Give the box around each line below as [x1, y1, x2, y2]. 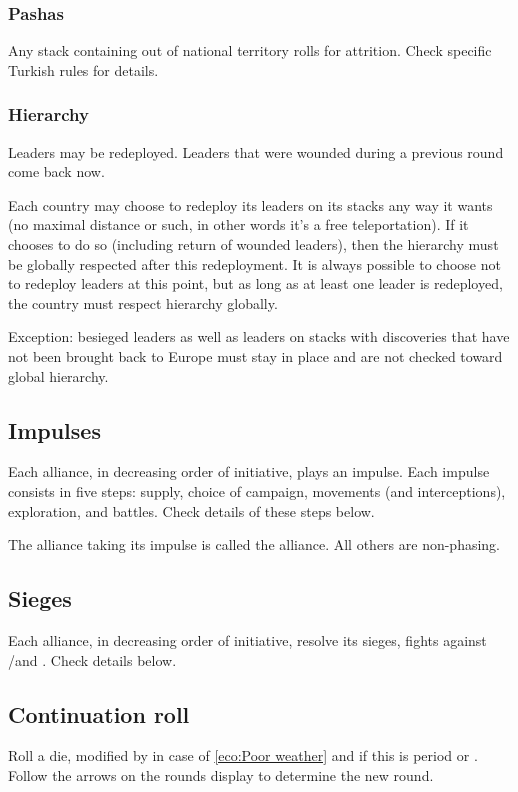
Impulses [8, 414, 101, 445]
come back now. [8, 161, 105, 182]
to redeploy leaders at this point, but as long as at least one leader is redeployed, [8, 273, 503, 294]
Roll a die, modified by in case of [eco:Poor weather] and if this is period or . [8, 745, 478, 766]
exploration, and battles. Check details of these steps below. [8, 500, 375, 521]
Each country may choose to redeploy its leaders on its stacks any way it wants [8, 194, 493, 215]
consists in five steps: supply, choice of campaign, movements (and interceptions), [8, 480, 506, 501]
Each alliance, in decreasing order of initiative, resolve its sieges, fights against [8, 629, 487, 650]
